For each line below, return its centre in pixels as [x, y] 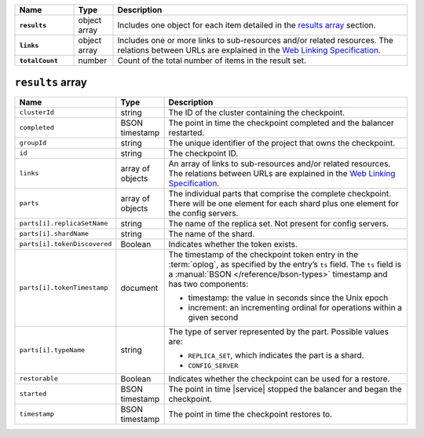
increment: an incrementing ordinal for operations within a [295, 307]
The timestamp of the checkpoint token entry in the [263, 254]
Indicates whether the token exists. [233, 244]
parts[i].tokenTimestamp [64, 288]
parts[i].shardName [54, 234]
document [139, 288]
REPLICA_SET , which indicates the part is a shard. [276, 355]
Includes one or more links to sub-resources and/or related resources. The [256, 40]
